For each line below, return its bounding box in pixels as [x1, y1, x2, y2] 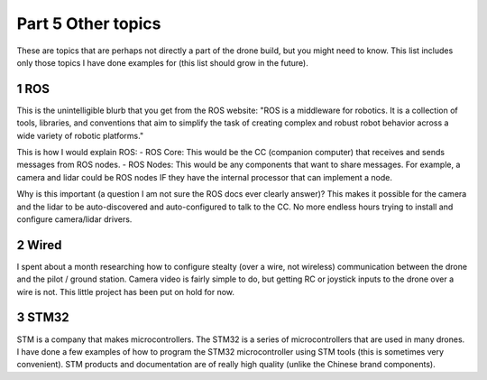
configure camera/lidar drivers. [16, 213, 133, 225]
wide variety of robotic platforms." [16, 130, 144, 141]
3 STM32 [16, 310, 69, 325]
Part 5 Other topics [16, 14, 161, 33]
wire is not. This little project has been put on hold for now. [16, 286, 234, 297]
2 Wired [16, 237, 62, 253]
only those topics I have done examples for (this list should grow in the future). [16, 57, 308, 68]
